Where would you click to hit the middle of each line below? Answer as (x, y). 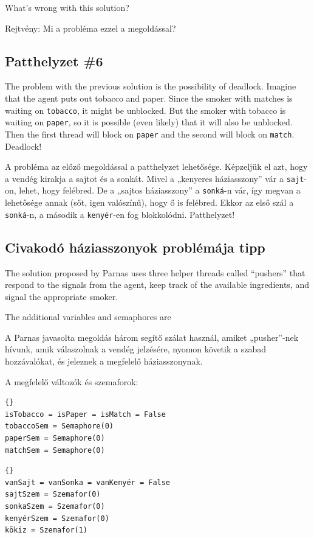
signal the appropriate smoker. (62, 296)
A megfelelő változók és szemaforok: (72, 381)
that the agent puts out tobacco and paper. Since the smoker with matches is (149, 98)
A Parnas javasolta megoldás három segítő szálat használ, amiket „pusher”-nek (152, 337)
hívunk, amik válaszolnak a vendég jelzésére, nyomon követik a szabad (135, 349)
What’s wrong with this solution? (67, 7)
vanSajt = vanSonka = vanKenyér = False (88, 482)
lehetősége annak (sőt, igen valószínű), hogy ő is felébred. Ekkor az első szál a (149, 202)
